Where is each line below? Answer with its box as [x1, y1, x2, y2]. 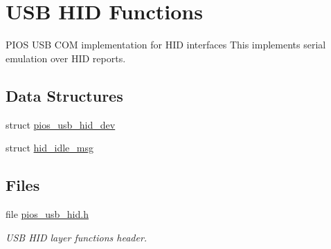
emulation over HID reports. [6, 50, 126, 65]
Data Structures [6, 84, 123, 106]
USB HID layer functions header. [6, 230, 147, 244]
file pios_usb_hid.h [6, 206, 89, 221]
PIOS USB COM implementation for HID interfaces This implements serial [6, 37, 326, 52]
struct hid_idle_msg [6, 140, 93, 155]
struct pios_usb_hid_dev [6, 117, 116, 131]
